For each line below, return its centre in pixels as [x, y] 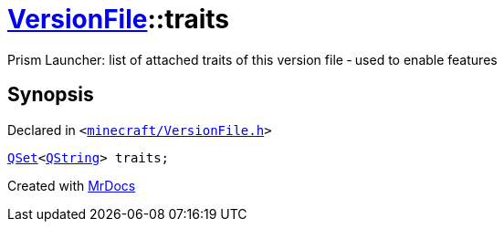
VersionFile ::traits [119, 19]
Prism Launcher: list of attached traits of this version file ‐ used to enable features [252, 59]
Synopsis [51, 95]
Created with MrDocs [72, 185]
